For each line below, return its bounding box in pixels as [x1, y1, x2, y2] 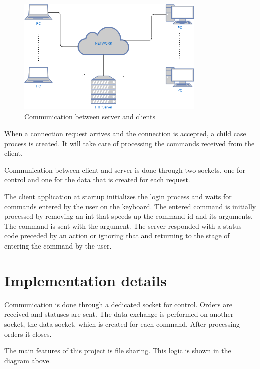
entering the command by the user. [4, 240, 112, 251]
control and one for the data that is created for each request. [4, 174, 190, 185]
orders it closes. [4, 328, 52, 339]
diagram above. [4, 355, 51, 365]
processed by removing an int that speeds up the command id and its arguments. [4, 211, 253, 221]
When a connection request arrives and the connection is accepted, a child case [4, 128, 246, 139]
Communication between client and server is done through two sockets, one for [4, 164, 245, 175]
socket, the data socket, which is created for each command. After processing [4, 318, 240, 329]
